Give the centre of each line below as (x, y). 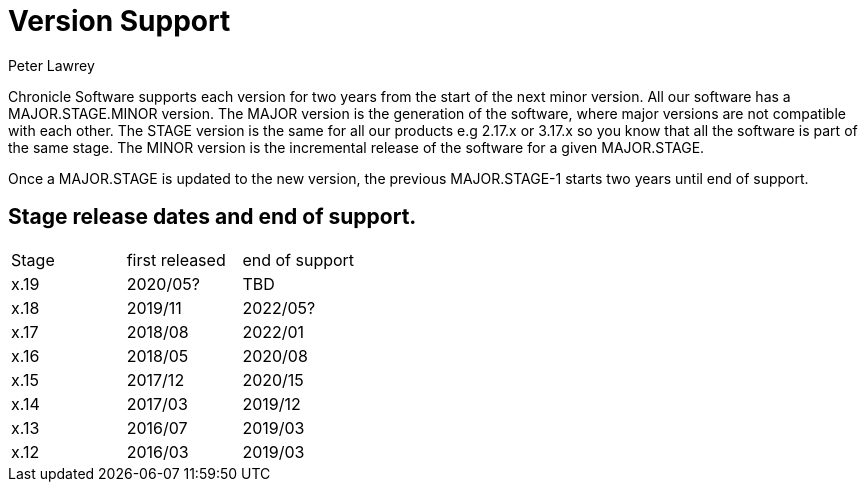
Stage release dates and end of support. (212, 217)
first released (176, 259)
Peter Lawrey (51, 65)
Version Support (119, 21)
